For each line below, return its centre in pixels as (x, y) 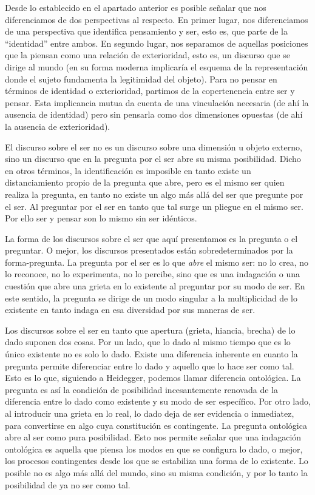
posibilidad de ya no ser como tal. (68, 484)
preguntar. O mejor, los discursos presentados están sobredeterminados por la (149, 250)
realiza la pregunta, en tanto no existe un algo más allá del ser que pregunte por (154, 194)
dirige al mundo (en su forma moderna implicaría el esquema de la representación (157, 66)
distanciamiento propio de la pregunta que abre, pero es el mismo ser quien (145, 182)
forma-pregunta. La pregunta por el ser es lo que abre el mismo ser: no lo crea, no (157, 262)
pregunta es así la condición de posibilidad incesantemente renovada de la (141, 389)
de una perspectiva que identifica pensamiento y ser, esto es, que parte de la (146, 31)
